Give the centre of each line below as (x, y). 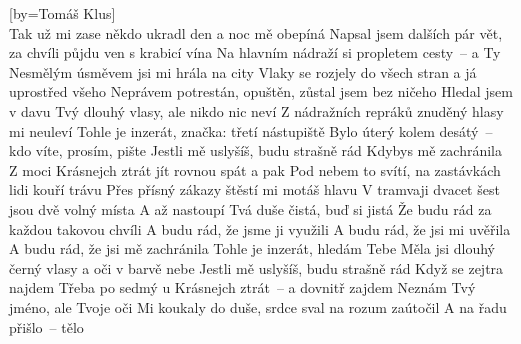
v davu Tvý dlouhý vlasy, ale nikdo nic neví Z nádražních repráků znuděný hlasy (256, 110)
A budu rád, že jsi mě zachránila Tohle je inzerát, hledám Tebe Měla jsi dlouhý (252, 248)
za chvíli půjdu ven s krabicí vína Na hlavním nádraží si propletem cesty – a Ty (255, 52)
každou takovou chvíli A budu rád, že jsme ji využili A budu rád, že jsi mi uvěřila (260, 228)
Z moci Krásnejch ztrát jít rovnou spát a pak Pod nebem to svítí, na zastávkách (255, 169)
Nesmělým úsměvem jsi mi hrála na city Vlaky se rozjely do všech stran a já (243, 71)
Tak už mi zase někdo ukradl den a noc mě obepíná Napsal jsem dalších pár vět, (256, 32)
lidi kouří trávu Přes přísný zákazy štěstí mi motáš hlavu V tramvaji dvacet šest (254, 189)
